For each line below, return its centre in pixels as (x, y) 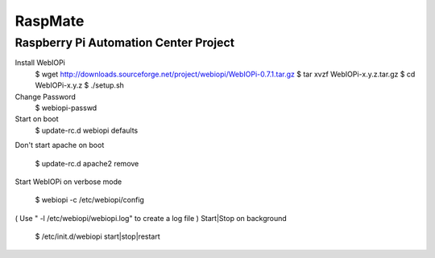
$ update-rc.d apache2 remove (87, 163)
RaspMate (50, 21)
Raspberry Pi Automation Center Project (125, 43)
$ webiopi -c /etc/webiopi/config (90, 200)
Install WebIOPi (40, 63)
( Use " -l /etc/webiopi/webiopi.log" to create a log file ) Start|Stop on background (151, 218)
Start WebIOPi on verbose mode (68, 182)
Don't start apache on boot (60, 145)
